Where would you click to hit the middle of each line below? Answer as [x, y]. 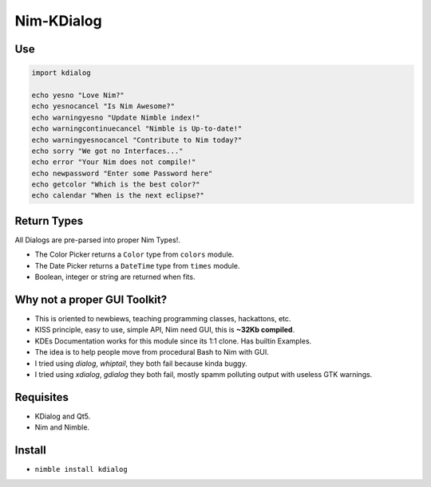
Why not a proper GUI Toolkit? [91, 299]
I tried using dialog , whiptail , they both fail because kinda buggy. [141, 363]
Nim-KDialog [59, 21]
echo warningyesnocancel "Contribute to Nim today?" [137, 140]
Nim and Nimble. [62, 427]
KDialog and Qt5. [63, 416]
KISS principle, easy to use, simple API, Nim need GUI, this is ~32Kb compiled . [165, 330]
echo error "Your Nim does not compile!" [114, 162]
